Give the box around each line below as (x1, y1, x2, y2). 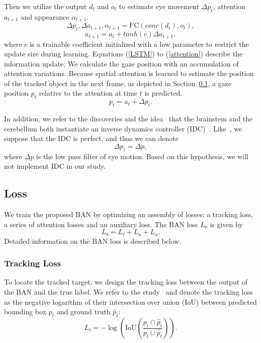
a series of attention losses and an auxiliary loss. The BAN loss (4, 219, 198, 229)
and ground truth (56, 306, 111, 317)
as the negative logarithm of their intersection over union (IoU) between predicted (4, 296, 257, 307)
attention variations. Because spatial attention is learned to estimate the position (4, 68, 254, 79)
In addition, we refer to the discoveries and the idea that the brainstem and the (4, 113, 253, 124)
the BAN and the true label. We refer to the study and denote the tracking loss (4, 287, 253, 297)
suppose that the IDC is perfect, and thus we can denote (4, 133, 179, 144)
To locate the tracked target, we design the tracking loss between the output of (4, 277, 248, 287)
